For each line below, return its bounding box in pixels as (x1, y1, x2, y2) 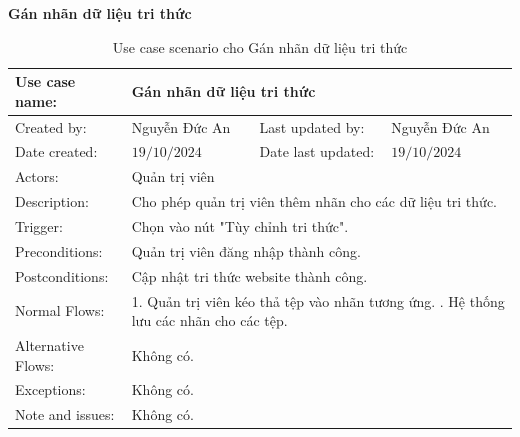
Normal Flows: (15, 300, 105, 321)
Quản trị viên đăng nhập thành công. (131, 240, 361, 261)
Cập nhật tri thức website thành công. (131, 265, 368, 286)
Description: (15, 191, 89, 212)
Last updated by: (259, 116, 365, 137)
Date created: (15, 141, 98, 162)
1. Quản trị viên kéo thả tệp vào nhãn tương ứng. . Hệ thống (131, 290, 505, 311)
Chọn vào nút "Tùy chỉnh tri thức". (131, 216, 349, 236)
